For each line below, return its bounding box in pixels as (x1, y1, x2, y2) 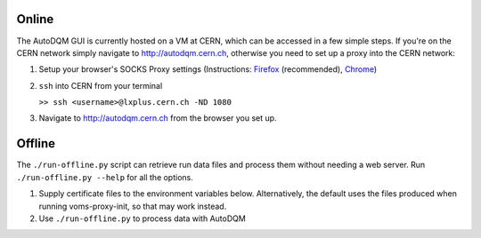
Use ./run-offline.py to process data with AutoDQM (38, 213, 247, 224)
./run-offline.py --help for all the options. (16, 171, 193, 182)
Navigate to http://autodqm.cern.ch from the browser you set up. (38, 113, 277, 123)
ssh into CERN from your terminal (38, 80, 163, 91)
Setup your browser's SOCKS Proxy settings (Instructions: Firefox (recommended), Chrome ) (38, 64, 378, 75)
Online (16, 12, 54, 27)
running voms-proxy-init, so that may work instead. (38, 201, 227, 211)
